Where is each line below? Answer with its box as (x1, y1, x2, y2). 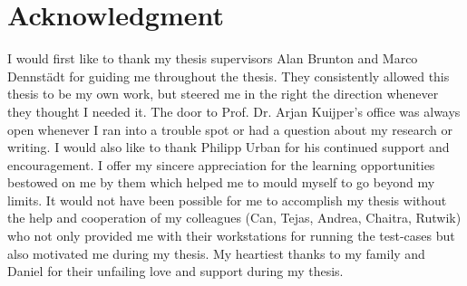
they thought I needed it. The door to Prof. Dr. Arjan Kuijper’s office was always (7, 101, 461, 120)
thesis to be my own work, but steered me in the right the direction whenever (7, 84, 439, 103)
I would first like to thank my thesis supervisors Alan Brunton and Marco (7, 49, 418, 68)
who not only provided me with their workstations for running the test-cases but (7, 226, 455, 245)
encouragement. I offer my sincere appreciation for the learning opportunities (7, 155, 435, 174)
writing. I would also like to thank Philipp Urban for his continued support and (7, 138, 450, 157)
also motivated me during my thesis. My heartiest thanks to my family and (7, 243, 425, 262)
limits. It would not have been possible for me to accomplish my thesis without (7, 190, 447, 209)
